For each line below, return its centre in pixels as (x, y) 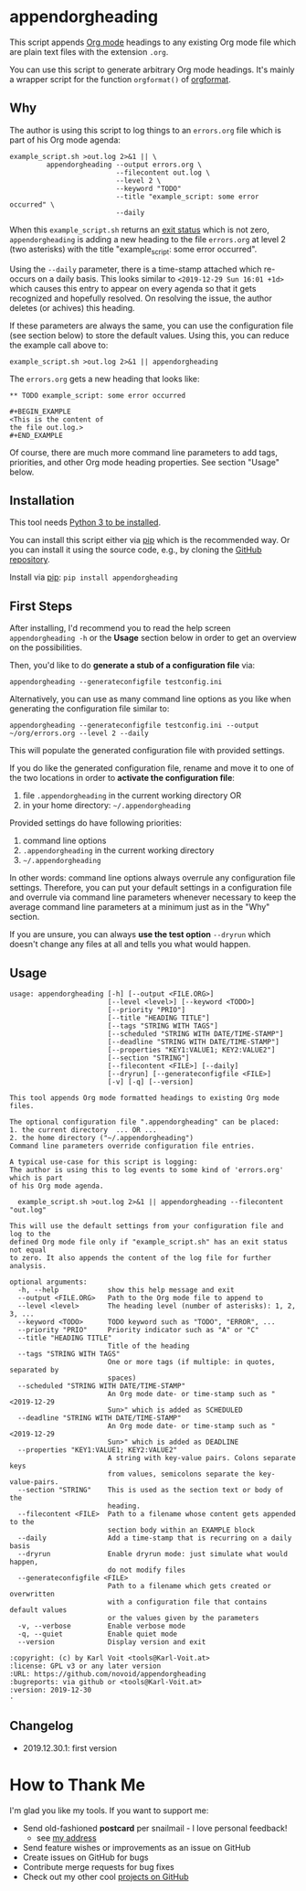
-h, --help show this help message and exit (126, 1290)
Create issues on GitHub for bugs (85, 1857)
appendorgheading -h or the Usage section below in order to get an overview (153, 638)
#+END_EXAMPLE (37, 435)
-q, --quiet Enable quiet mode (98, 1634)
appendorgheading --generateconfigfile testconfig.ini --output (134, 726)
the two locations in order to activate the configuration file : (122, 778)
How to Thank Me (78, 1784)
